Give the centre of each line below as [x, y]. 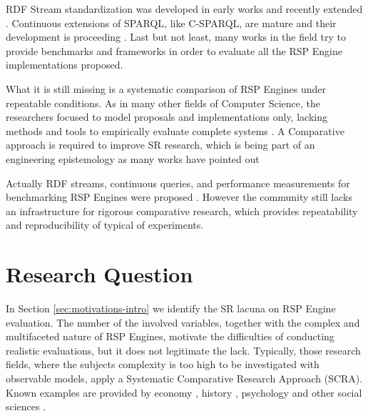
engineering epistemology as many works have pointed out [133, 158]
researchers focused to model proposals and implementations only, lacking [167, 117]
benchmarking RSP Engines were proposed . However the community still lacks [179, 197]
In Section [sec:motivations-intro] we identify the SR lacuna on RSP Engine [171, 308]
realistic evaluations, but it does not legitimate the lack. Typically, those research [183, 350]
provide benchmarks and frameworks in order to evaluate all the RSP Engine [174, 50]
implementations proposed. [65, 65]
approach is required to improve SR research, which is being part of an [160, 145]
